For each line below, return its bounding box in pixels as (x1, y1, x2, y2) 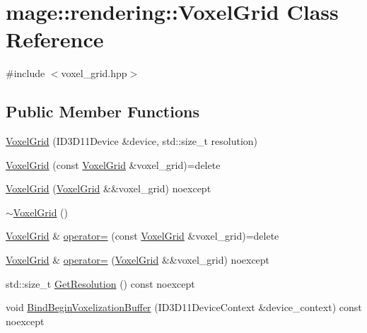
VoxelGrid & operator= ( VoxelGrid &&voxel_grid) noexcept (6, 252, 270, 267)
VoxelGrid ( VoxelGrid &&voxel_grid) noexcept (6, 181, 211, 196)
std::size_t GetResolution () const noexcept (6, 276, 195, 291)
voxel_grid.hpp (61, 66, 127, 81)
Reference (6, 25, 104, 54)
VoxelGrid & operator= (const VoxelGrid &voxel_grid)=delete (6, 228, 279, 243)
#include (6, 66, 45, 81)
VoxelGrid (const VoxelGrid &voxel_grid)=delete (6, 157, 221, 172)
